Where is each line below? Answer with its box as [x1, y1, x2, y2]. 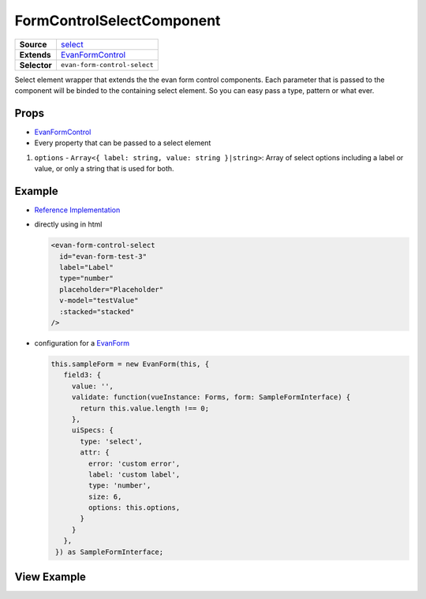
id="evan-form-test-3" [59, 252, 148, 260]
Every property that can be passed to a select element [34, 138, 211, 148]
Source [19, 39, 47, 50]
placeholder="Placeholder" [59, 285, 164, 294]
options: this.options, [88, 504, 181, 512]
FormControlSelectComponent [14, 12, 221, 29]
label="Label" [59, 263, 114, 272]
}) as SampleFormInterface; [55, 547, 164, 556]
